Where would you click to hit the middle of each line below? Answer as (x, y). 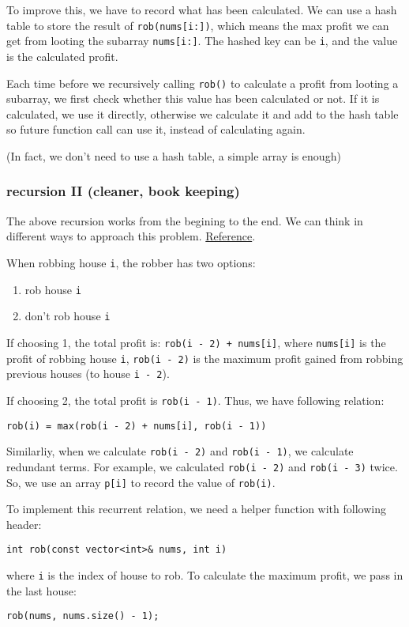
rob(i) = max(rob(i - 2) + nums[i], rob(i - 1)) (137, 426)
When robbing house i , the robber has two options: (131, 262)
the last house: (41, 590)
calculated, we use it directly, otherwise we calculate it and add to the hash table (203, 113)
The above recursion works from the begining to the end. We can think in (185, 220)
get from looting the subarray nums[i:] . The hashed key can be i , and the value (202, 41)
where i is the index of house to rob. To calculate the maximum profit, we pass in (205, 575)
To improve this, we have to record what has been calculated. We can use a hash (202, 9)
